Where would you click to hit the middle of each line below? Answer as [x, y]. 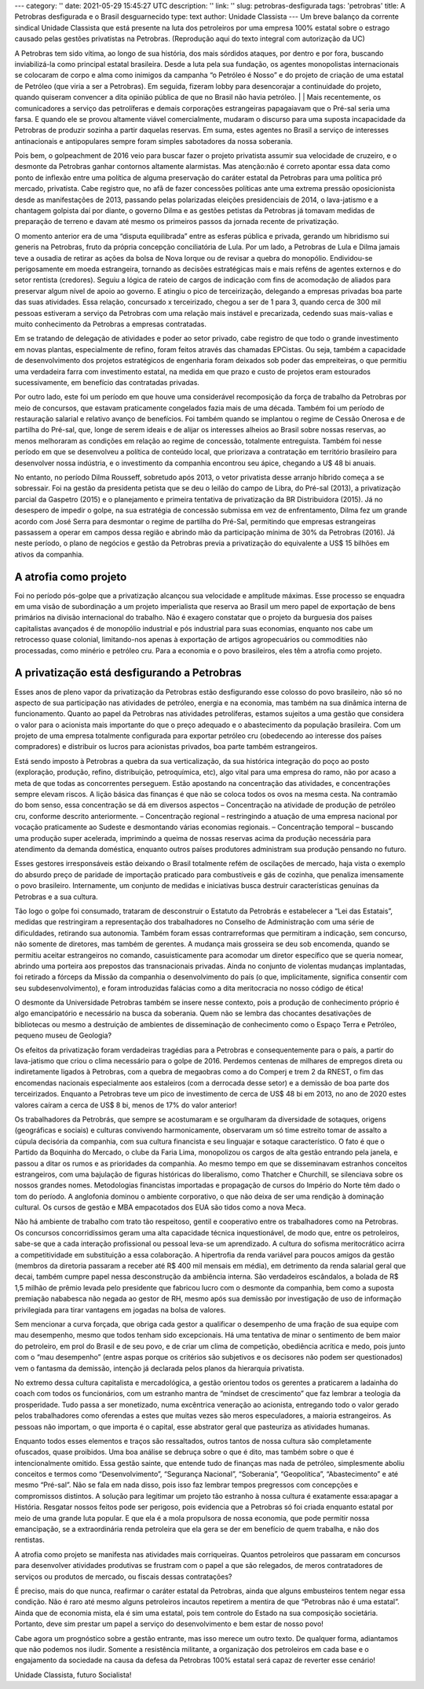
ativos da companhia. [49, 554]
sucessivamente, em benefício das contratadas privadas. [107, 382]
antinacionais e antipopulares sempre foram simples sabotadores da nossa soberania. [154, 141]
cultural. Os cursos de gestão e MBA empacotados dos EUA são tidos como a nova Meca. [160, 1207]
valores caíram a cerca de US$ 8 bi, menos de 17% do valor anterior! [126, 1105]
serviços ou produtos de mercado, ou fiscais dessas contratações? [123, 1577]
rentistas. [29, 1540]
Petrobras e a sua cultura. [56, 897]
